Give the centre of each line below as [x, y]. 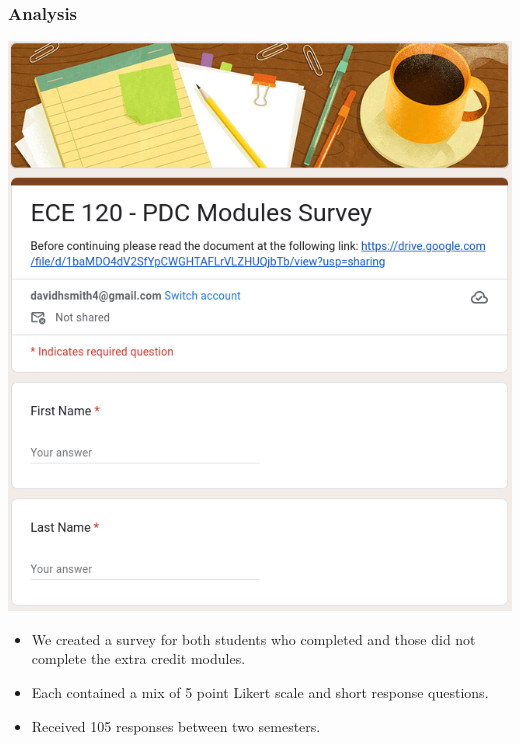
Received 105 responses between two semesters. [176, 725]
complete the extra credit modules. [138, 658]
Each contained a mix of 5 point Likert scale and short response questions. [260, 692]
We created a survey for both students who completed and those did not [253, 638]
